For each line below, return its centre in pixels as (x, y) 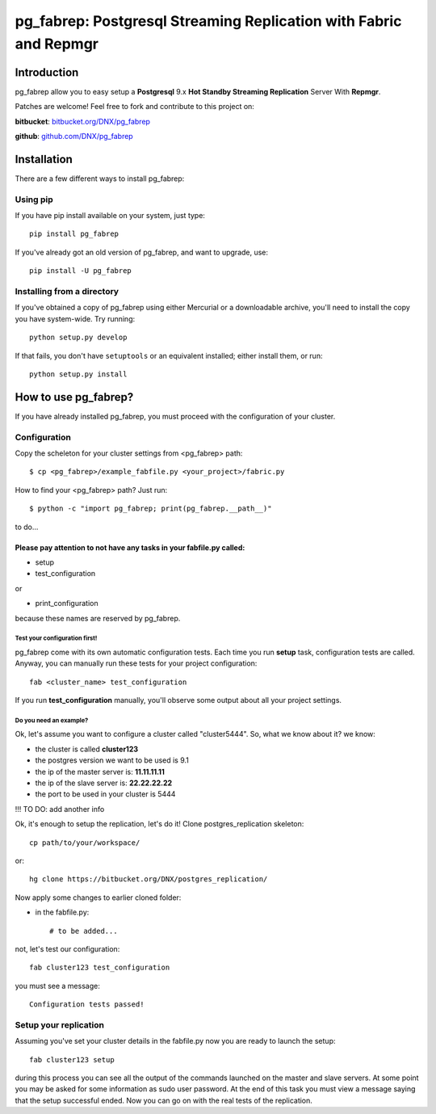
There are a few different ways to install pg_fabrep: (100, 179)
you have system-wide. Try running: (75, 318)
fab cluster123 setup (72, 1059)
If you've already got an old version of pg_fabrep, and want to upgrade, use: (142, 252)
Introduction (47, 72)
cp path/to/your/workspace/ (85, 843)
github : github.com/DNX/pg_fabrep (74, 137)
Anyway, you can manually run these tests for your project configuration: (136, 663)
